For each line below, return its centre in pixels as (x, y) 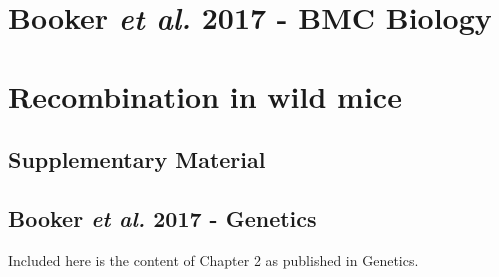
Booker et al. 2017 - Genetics (162, 217)
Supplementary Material (137, 159)
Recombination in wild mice (205, 95)
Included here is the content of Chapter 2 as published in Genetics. (213, 259)
